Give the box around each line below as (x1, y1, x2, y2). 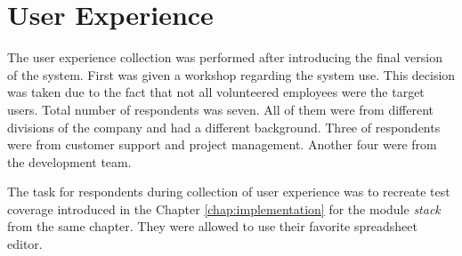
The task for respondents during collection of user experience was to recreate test (7, 182, 450, 201)
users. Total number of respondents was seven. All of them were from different (7, 100, 434, 118)
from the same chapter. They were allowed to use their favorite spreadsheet (7, 217, 417, 236)
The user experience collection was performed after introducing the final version (7, 48, 442, 67)
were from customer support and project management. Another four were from (7, 135, 437, 154)
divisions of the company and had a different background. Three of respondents (7, 117, 441, 136)
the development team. (7, 152, 132, 171)
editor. (7, 235, 43, 253)
